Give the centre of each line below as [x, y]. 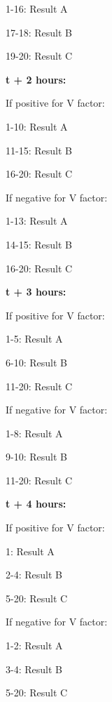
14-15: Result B [39, 244]
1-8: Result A [34, 433]
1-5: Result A [34, 339]
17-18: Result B [39, 32]
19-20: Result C [39, 56]
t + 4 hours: [36, 504]
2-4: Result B [34, 575]
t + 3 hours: [36, 292]
